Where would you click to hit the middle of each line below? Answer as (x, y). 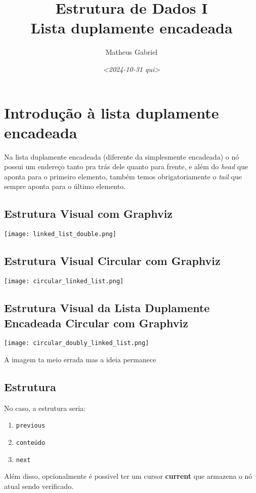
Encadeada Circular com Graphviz (96, 323)
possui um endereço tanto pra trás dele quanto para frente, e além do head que (126, 166)
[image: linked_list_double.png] (60, 234)
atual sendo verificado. (39, 486)
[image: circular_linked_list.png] (64, 281)
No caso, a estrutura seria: (45, 408)
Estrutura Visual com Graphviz (89, 214)
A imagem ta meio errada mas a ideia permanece (80, 359)
